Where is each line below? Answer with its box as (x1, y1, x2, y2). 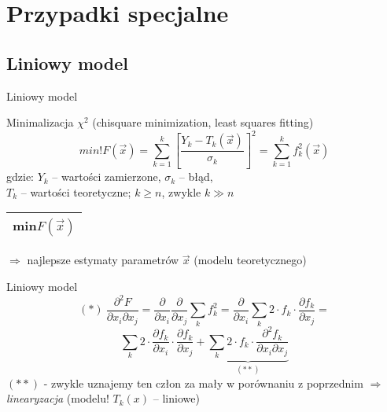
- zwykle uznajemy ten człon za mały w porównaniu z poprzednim (43, 374, 363, 391)
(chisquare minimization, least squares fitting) (92, 114, 314, 131)
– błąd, (179, 168, 213, 185)
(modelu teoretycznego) (193, 252, 307, 268)
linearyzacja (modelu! (6, 390, 109, 406)
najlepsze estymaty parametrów (27, 252, 179, 268)
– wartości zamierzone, (52, 168, 161, 185)
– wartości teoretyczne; (20, 183, 131, 200)
